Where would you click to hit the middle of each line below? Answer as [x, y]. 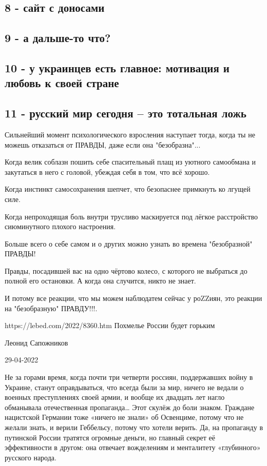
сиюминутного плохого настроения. [60, 226]
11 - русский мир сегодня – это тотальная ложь [126, 113]
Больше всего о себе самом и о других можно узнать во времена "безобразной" [129, 243]
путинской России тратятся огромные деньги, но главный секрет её [110, 437]
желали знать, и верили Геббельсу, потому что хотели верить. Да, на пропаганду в [134, 427]
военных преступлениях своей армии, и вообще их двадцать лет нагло [115, 397]
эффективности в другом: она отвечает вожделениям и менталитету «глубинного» [133, 447]
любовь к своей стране [62, 83]
